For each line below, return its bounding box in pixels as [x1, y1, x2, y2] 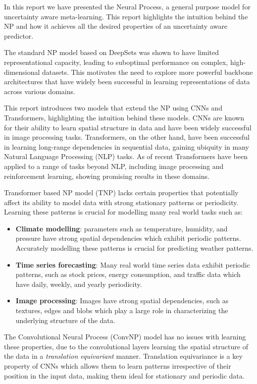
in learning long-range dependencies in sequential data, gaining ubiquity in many [4, 141, 249, 152]
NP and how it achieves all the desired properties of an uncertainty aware [4, 21, 227, 31]
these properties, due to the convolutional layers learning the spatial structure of [4, 341, 248, 351]
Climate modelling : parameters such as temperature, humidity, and [15, 223, 228, 233]
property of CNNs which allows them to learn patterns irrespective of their [4, 361, 231, 371]
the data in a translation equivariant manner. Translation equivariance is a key [4, 351, 243, 361]
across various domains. [4, 86, 75, 96]
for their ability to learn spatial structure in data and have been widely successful [4, 122, 252, 132]
